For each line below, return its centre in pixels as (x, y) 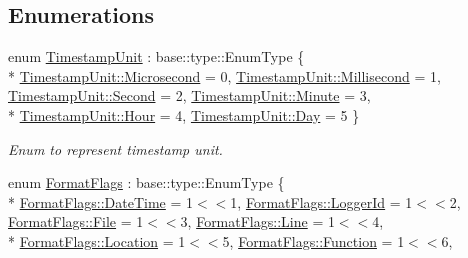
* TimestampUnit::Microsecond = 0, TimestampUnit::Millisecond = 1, (224, 75)
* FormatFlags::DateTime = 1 (101, 201)
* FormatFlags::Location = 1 (97, 240)
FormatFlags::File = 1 (76, 221)
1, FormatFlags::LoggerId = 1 (321, 201)
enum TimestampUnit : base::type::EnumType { (156, 56)
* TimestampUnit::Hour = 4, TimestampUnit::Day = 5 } (184, 114)
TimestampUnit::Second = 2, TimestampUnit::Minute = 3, (189, 95)
